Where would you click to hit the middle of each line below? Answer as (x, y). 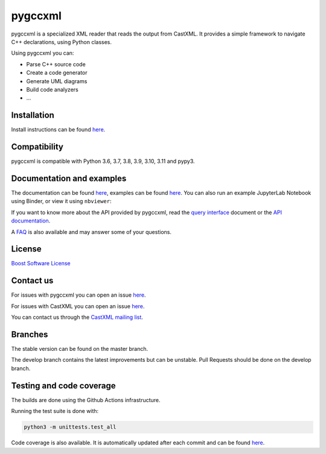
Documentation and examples (69, 178)
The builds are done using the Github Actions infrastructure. (86, 400)
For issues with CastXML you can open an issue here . (78, 306)
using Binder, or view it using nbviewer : (61, 201)
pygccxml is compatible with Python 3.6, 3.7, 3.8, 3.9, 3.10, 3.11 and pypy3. (103, 161)
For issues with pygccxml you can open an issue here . (78, 295)
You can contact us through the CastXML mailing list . (77, 317)
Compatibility (37, 147)
